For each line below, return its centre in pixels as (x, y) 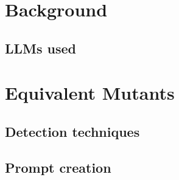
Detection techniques (72, 131)
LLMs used (41, 48)
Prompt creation (58, 167)
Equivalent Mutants (90, 93)
